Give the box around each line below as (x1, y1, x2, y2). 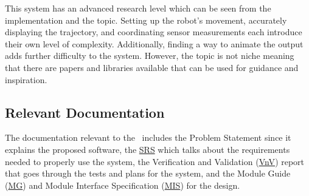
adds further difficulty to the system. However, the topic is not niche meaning (5, 49, 294, 62)
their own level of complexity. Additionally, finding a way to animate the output (5, 37, 304, 50)
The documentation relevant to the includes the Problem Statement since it (5, 131, 291, 144)
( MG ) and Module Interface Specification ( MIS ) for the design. (5, 178, 240, 191)
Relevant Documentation (5, 103, 165, 121)
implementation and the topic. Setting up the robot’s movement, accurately (5, 13, 287, 26)
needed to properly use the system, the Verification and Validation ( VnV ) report (5, 155, 305, 167)
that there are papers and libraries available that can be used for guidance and (5, 61, 299, 73)
